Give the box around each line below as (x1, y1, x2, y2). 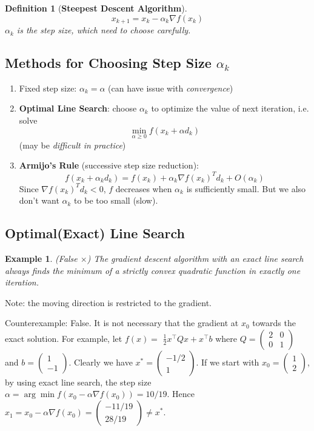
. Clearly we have (68, 355, 133, 368)
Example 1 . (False (5, 252, 78, 264)
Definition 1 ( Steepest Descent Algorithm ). (5, 2, 187, 14)
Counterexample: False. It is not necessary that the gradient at (5, 316, 239, 329)
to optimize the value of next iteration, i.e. (151, 102, 309, 115)
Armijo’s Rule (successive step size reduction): (19, 159, 199, 172)
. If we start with (196, 355, 259, 368)
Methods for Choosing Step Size (5, 53, 212, 72)
